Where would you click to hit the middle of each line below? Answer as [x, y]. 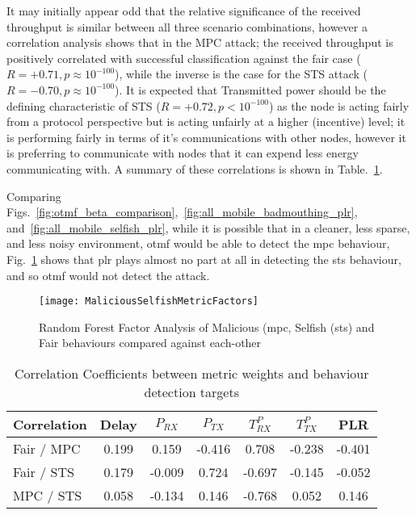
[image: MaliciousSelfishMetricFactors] [149, 301]
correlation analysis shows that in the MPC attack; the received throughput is [200, 42]
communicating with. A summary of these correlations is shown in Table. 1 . [195, 168]
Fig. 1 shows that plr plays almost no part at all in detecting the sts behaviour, [204, 259]
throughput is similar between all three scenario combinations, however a [187, 26]
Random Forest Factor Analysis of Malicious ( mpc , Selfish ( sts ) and [207, 327]
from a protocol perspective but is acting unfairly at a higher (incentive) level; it [206, 121]
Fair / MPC [47, 448]
